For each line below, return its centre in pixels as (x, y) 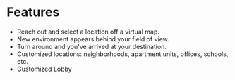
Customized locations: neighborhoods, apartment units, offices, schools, (122, 54)
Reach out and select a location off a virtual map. (88, 32)
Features (33, 12)
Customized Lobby (44, 69)
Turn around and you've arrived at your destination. (92, 46)
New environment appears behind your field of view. (93, 39)
